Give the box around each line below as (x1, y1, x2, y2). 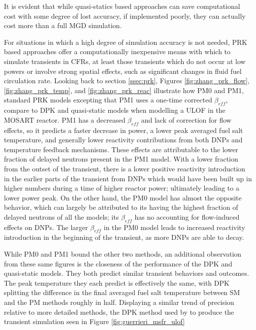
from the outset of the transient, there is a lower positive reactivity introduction (4, 163, 246, 173)
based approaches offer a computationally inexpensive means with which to (4, 46, 231, 57)
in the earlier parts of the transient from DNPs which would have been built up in (4, 173, 252, 183)
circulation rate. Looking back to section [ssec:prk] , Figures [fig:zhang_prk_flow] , (4, 75, 250, 86)
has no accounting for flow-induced (134, 211, 240, 222)
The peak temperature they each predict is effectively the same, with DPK (4, 277, 229, 288)
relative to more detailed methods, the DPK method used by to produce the (4, 306, 234, 317)
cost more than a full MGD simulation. (4, 20, 122, 31)
